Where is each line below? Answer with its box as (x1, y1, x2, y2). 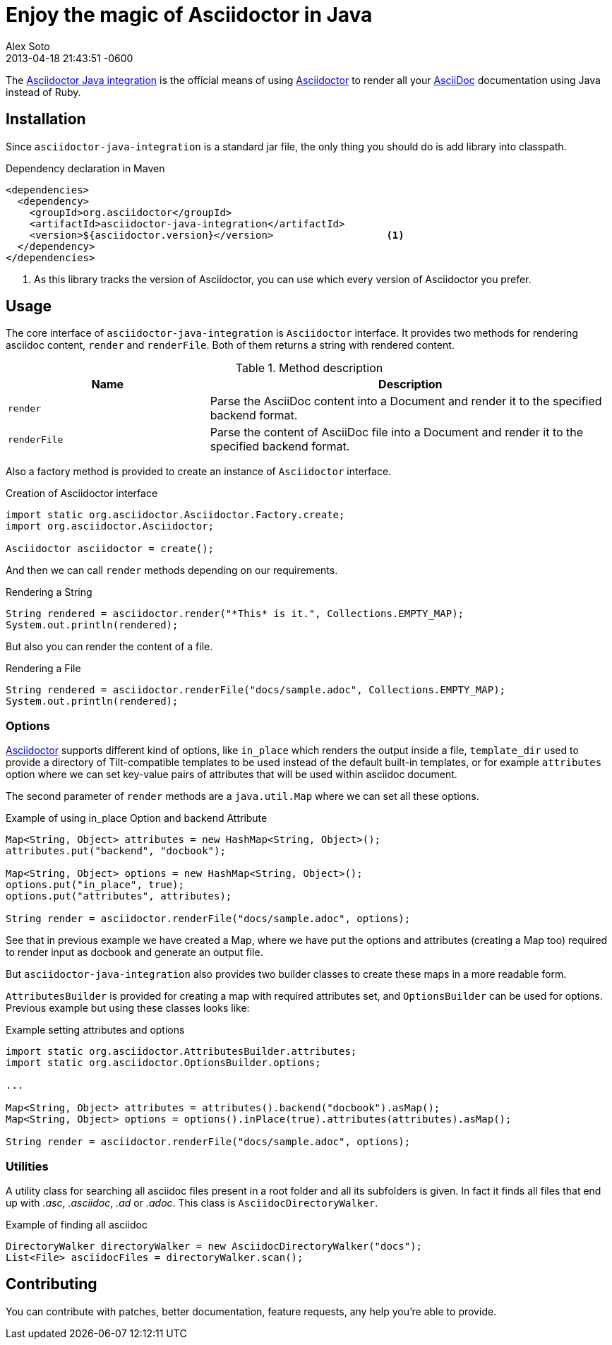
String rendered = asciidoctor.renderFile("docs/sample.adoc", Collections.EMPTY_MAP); (6, 684, 506, 696)
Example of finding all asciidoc (6, 1218, 148, 1231)
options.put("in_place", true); (6, 879, 184, 891)
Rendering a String (6, 586, 92, 599)
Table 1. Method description (235, 361, 383, 376)
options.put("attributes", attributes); (6, 890, 232, 902)
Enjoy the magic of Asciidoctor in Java (6, 3, 373, 27)
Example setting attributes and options (6, 1024, 185, 1036)
